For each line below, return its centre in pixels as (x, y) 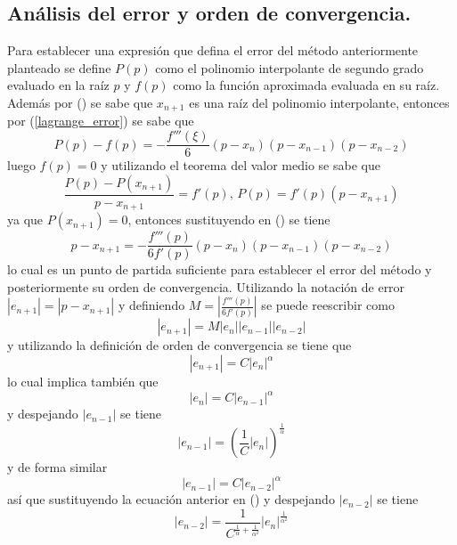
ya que (25, 220)
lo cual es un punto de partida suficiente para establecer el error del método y (220, 269)
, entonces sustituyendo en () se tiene (229, 220)
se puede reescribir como (328, 305)
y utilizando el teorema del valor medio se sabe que (241, 165)
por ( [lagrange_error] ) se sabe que (101, 121)
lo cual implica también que (83, 382)
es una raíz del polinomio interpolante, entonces (319, 102)
